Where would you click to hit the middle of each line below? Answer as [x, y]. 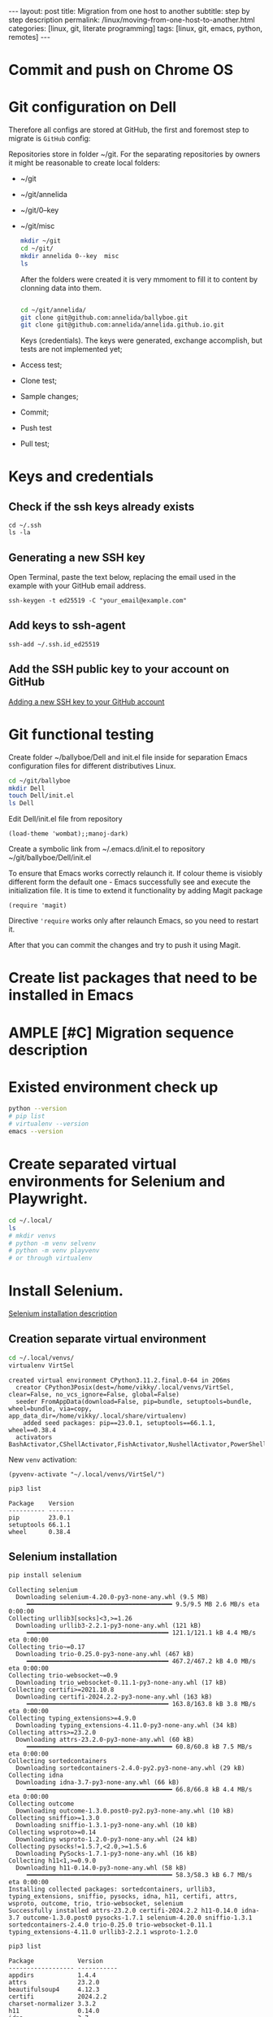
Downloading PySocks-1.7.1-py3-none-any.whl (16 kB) [107, 1854]
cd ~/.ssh [25, 526]
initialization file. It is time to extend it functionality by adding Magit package [136, 891]
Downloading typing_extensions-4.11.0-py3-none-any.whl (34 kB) [127, 1725]
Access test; [41, 365]
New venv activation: [43, 1459]
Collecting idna [36, 1776]
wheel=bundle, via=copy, [50, 1409]
